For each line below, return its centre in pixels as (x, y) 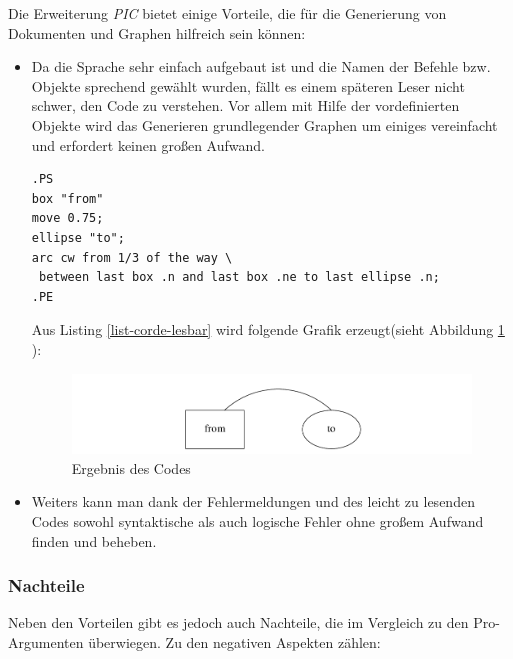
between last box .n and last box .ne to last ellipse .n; (239, 277)
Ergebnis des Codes (131, 467)
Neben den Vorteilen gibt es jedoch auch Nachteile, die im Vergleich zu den (238, 622)
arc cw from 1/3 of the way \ (132, 257)
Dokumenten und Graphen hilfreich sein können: (157, 32)
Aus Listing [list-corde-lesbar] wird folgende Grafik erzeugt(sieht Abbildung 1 (268, 329)
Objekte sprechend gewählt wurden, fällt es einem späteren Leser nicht (248, 85)
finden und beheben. (94, 540)
